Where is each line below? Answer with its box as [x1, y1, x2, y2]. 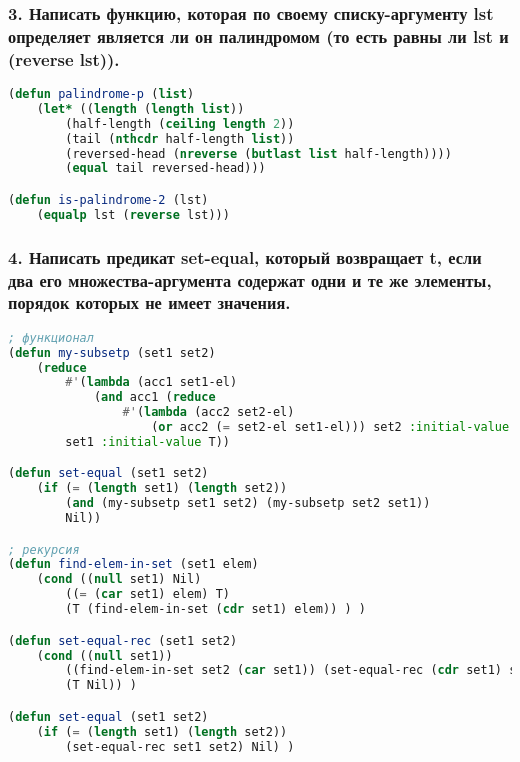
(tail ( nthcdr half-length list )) [65, 131, 295, 146]
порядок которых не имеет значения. [8, 290, 291, 315]
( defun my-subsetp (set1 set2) [8, 345, 216, 360]
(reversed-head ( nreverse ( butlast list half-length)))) [65, 146, 452, 161]
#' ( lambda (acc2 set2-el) [122, 405, 295, 420]
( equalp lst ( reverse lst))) [36, 207, 230, 222]
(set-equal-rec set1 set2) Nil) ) [65, 739, 295, 754]
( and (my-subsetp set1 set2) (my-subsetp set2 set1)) [65, 496, 431, 511]
